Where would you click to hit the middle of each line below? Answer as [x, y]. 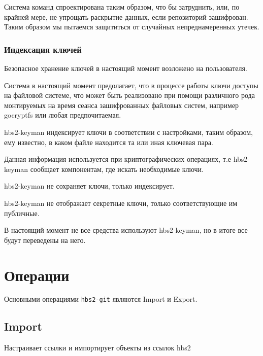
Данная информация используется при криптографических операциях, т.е [118, 159]
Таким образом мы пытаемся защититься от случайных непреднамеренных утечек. [132, 27]
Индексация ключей [43, 49]
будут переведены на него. [45, 240]
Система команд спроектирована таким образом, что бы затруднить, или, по [122, 7]
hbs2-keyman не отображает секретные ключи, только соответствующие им [121, 203]
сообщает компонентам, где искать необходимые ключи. [117, 169]
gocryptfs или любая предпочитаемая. [63, 115]
